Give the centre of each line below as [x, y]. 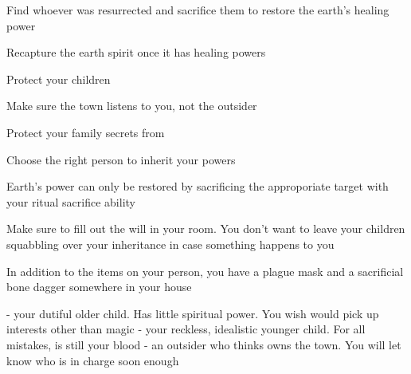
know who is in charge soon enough [93, 360]
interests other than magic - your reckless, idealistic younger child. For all [186, 329]
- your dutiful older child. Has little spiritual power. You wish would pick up [193, 313]
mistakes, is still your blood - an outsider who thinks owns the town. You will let [204, 344]
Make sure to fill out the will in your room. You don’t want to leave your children [206, 228]
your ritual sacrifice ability [71, 201]
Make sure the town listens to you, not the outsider [132, 106]
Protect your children [59, 79]
